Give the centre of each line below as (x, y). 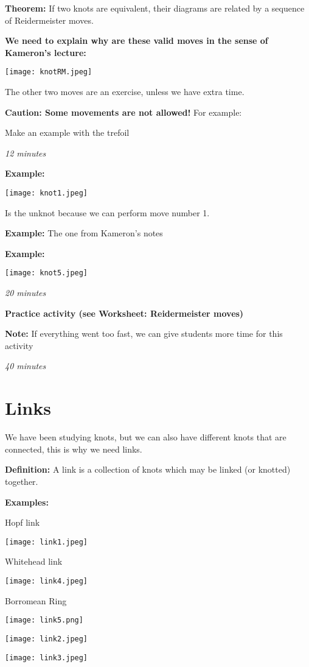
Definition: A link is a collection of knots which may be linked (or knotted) (148, 469)
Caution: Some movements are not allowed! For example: (123, 112)
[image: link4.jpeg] (47, 581)
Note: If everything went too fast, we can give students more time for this (144, 333)
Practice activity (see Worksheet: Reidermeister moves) (124, 313)
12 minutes (26, 153)
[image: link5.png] (44, 620)
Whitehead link (34, 561)
